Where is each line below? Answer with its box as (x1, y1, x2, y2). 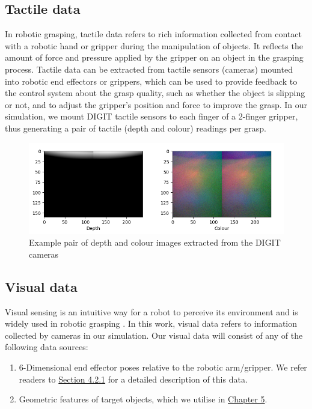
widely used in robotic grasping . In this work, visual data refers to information (5, 317, 298, 330)
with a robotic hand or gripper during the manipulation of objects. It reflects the (5, 39, 303, 52)
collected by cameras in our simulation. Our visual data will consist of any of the (5, 329, 303, 341)
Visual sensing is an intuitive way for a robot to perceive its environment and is (5, 305, 298, 318)
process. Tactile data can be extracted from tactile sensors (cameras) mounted (5, 62, 293, 75)
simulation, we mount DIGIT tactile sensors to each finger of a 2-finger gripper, (5, 110, 298, 123)
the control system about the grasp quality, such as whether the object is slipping (5, 86, 305, 99)
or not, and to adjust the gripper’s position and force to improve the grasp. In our (5, 98, 308, 111)
